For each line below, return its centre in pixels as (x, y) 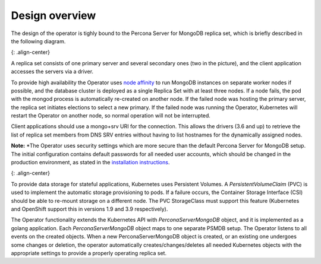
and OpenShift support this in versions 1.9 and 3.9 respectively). (89, 209)
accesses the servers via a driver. (52, 72)
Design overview (53, 15)
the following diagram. (38, 41)
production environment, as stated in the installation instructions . (90, 163)
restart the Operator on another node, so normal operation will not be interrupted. (111, 116)
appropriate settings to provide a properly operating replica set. (89, 253)
